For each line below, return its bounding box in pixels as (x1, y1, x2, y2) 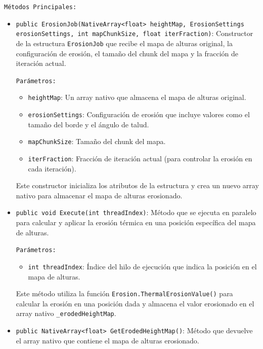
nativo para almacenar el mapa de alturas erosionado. (16, 190, 183, 200)
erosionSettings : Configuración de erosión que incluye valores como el (28, 109, 250, 120)
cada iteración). (28, 163, 76, 173)
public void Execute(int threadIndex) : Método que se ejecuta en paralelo (16, 207, 256, 218)
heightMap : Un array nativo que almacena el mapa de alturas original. (28, 92, 246, 102)
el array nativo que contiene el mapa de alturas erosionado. (16, 335, 199, 345)
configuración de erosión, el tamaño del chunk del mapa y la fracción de (16, 48, 239, 58)
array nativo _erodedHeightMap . (16, 308, 116, 319)
